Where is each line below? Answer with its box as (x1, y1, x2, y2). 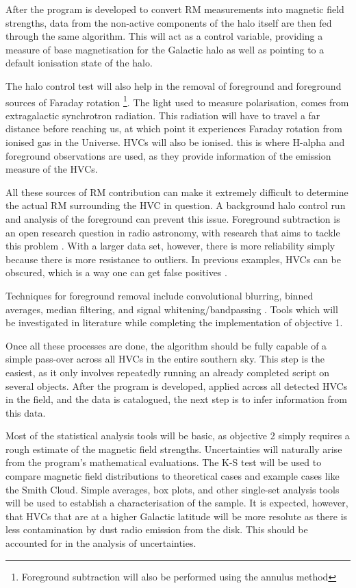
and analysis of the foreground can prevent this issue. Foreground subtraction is (5, 211, 340, 225)
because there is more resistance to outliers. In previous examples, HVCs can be (5, 252, 341, 266)
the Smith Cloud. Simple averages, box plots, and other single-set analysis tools (5, 482, 340, 496)
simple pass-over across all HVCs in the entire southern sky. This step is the (5, 352, 325, 366)
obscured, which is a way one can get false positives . (5, 265, 227, 280)
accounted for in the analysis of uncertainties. (5, 536, 196, 550)
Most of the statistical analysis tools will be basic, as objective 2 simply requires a (5, 428, 350, 443)
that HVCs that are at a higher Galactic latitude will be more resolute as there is (5, 509, 348, 523)
